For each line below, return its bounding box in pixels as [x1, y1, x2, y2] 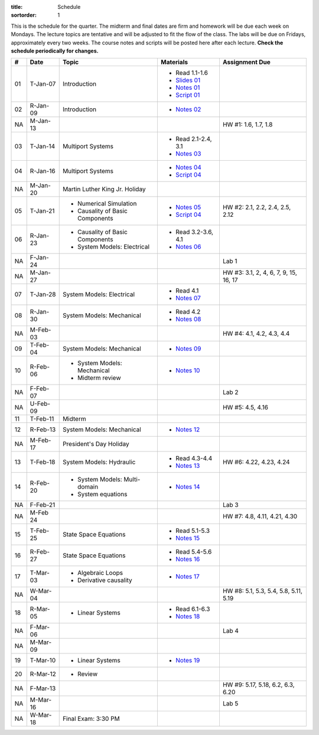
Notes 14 [175, 483, 200, 491]
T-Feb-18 [30, 458, 56, 466]
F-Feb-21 [30, 501, 56, 509]
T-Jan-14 [30, 142, 56, 151]
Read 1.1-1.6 [175, 69, 208, 77]
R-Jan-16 [30, 167, 56, 175]
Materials [160, 58, 188, 66]
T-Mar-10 [30, 656, 56, 665]
